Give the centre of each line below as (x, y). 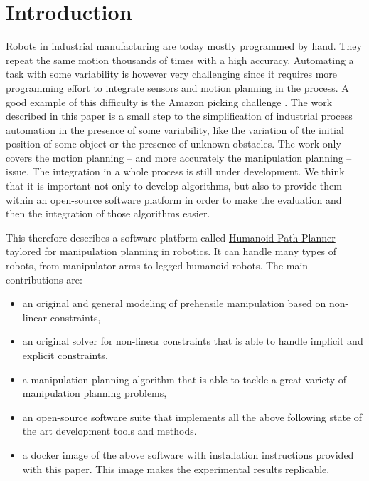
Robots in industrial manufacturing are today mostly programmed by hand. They (184, 46)
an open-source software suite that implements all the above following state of (192, 417)
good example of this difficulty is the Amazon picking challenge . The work (169, 102)
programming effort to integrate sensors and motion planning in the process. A (177, 87)
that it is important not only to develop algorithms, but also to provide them (174, 186)
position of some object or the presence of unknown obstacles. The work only (173, 144)
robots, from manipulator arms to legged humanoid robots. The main (157, 265)
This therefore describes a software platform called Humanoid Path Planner (171, 237)
